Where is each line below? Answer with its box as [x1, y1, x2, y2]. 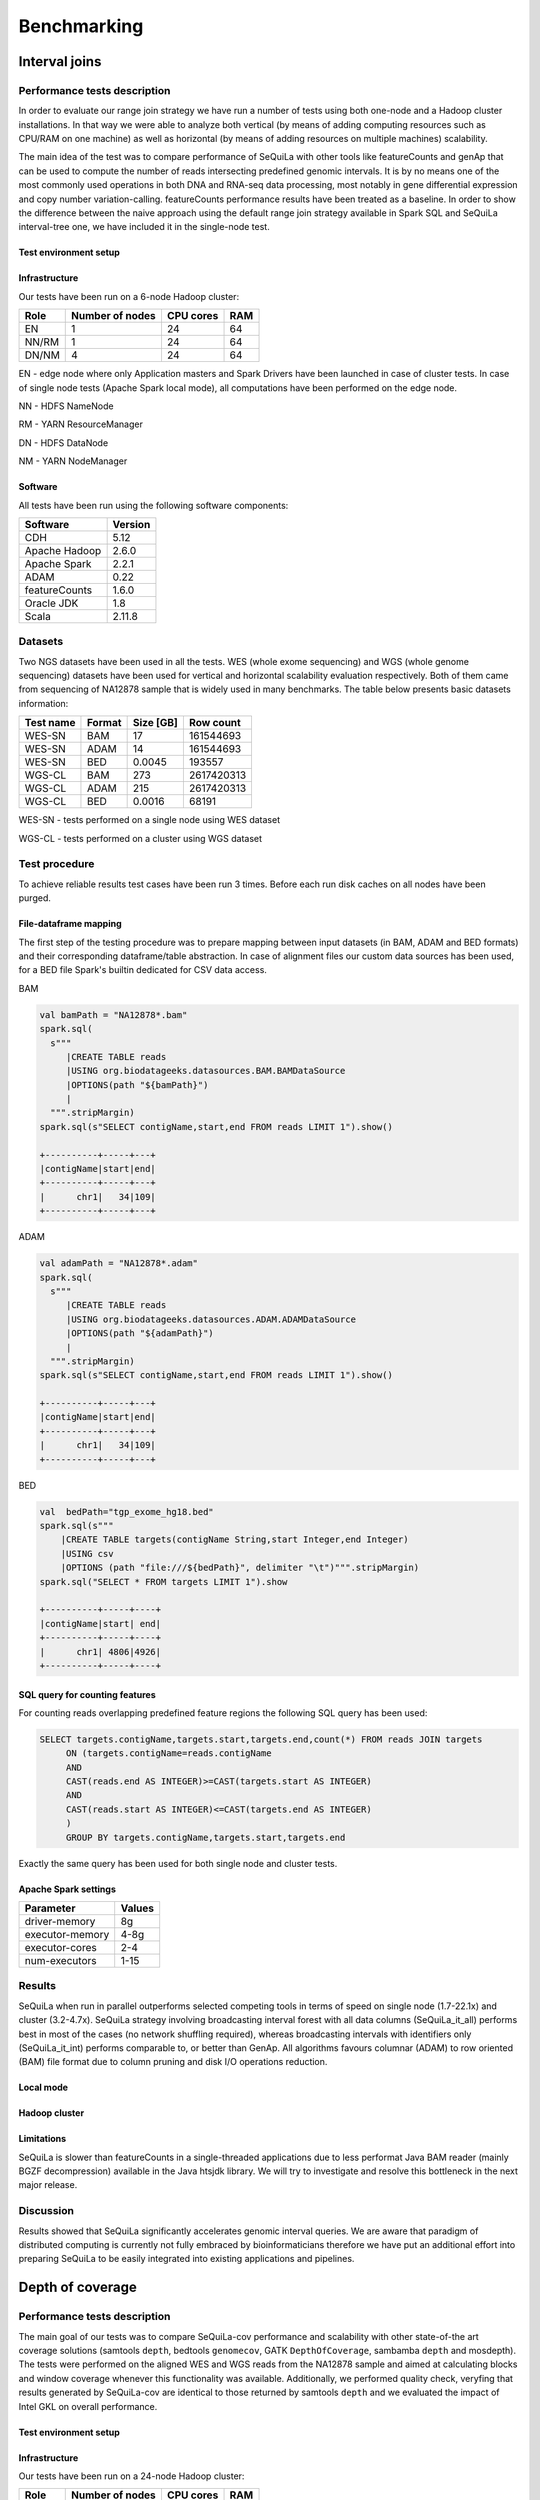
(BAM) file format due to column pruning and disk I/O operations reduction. [18, 2056, 328, 2068]
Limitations [18, 2133, 67, 2145]
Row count [188, 716, 242, 730]
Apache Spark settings [18, 1883, 117, 1895]
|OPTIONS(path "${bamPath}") [65, 1079, 209, 1090]
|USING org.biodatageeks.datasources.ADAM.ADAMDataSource [65, 1313, 357, 1325]
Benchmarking [18, 15, 144, 37]
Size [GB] [132, 716, 179, 730]
